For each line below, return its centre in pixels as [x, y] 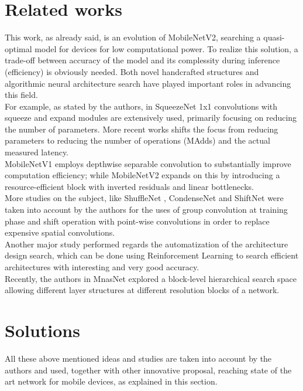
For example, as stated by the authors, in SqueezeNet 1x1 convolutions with [141, 106]
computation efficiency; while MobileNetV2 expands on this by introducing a [142, 175]
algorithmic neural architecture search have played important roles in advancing [148, 83]
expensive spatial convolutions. [60, 232]
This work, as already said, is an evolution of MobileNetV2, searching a [133, 37]
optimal [18, 48]
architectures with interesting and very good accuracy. [102, 267]
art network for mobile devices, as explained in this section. [111, 381]
